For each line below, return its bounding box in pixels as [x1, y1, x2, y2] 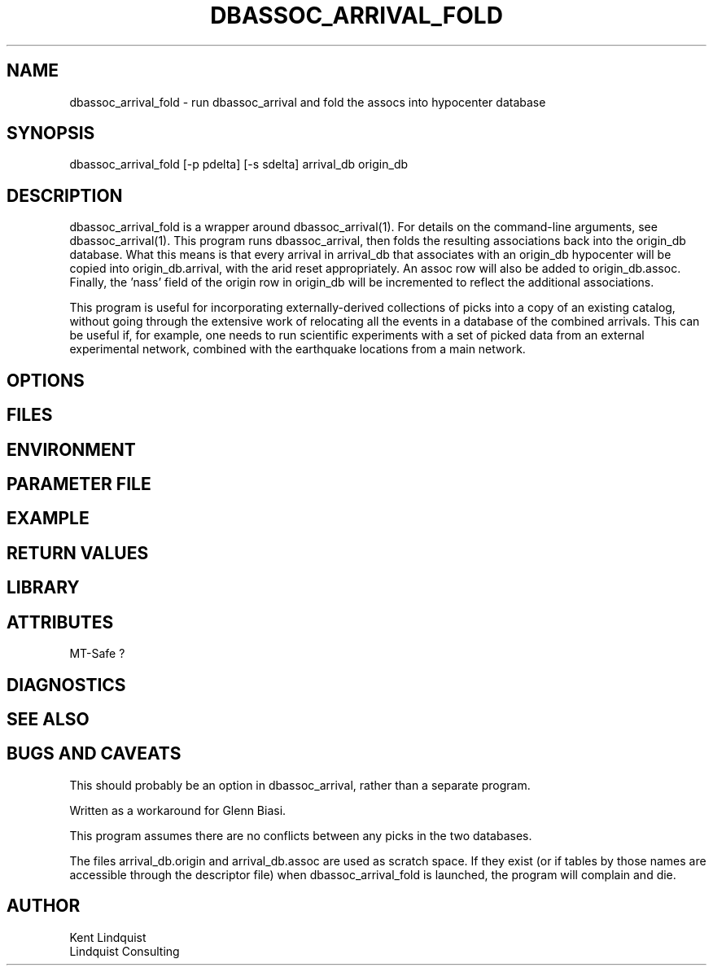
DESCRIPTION [7, 185, 123, 206]
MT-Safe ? [69, 646, 125, 661]
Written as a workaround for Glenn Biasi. [69, 803, 287, 817]
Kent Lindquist [69, 930, 147, 944]
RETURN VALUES [7, 542, 149, 563]
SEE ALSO [7, 708, 90, 729]
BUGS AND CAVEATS [7, 743, 182, 764]
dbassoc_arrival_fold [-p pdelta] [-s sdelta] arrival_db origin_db [69, 157, 409, 172]
